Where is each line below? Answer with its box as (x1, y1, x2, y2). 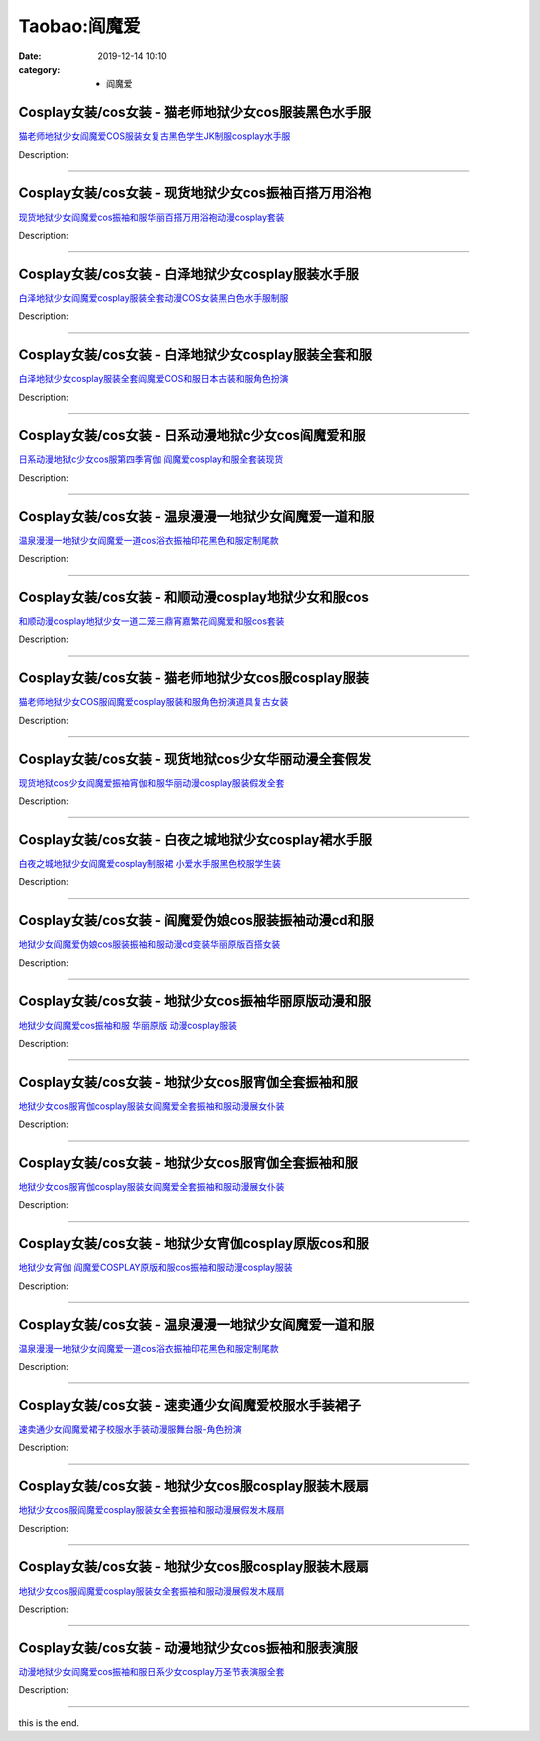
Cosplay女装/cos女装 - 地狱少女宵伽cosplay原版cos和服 (18, 1235, 369, 1252)
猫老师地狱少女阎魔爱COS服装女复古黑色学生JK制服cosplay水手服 (18, 130, 291, 142)
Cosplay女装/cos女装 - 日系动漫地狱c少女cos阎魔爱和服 (18, 427, 366, 444)
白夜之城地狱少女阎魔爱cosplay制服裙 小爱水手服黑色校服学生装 (18, 857, 282, 869)
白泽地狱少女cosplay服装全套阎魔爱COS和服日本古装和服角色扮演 (18, 373, 289, 385)
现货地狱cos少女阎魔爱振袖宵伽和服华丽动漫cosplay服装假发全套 (18, 776, 285, 789)
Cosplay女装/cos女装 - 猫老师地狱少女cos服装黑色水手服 (18, 104, 372, 121)
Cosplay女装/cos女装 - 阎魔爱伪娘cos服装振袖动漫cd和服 (18, 912, 375, 929)
